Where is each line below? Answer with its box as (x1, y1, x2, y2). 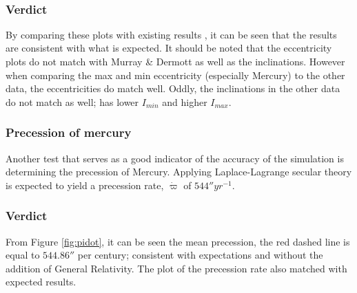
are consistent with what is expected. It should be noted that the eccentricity (6, 41, 332, 55)
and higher (162, 94, 207, 109)
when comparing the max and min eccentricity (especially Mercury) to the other (6, 67, 345, 82)
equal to (6, 248, 40, 262)
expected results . (6, 274, 76, 289)
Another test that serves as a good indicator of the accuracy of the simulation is (6, 151, 344, 165)
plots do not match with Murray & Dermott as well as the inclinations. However (6, 54, 345, 68)
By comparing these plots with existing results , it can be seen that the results (6, 27, 337, 41)
